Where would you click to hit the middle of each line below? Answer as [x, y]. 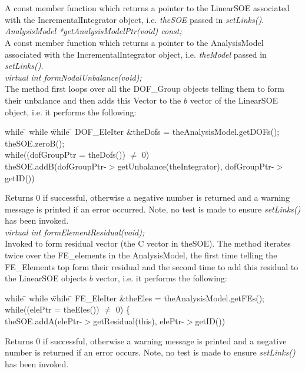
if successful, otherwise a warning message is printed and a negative [165, 341]
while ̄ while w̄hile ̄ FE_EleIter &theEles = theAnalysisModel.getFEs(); [135, 298]
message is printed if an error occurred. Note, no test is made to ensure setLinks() [153, 209]
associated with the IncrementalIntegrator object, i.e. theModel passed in [136, 54]
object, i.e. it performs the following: [71, 112]
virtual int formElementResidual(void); [75, 232]
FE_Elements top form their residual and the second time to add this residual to [152, 266]
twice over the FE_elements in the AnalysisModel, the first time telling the [141, 255]
